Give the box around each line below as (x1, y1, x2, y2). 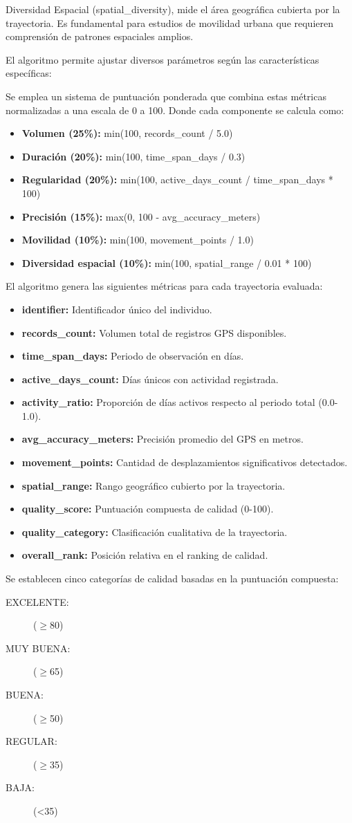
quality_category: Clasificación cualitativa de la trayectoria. (21, 524, 288, 539)
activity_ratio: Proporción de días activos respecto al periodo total (21, 395, 315, 409)
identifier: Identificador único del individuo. (21, 302, 212, 316)
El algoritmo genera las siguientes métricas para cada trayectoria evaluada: (6, 279, 323, 293)
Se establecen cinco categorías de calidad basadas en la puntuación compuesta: (6, 571, 339, 586)
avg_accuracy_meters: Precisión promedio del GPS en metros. (21, 432, 304, 446)
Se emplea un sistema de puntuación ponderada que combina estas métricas (6, 89, 326, 103)
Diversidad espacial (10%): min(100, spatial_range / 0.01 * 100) (21, 255, 312, 270)
